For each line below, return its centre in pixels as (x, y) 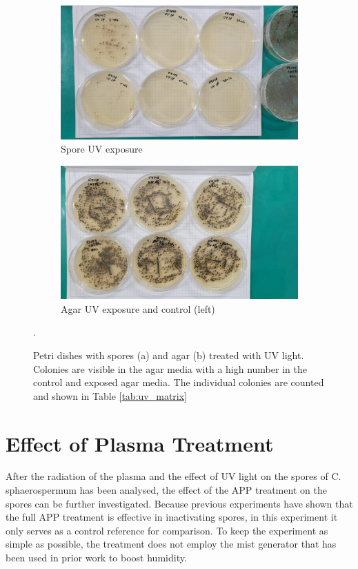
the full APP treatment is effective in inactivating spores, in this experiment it (172, 517)
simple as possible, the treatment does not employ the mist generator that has (171, 544)
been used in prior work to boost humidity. (96, 558)
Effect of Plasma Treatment (140, 443)
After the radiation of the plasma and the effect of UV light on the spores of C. (173, 476)
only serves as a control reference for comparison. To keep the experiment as (167, 530)
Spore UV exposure (102, 149)
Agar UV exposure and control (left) (138, 308)
